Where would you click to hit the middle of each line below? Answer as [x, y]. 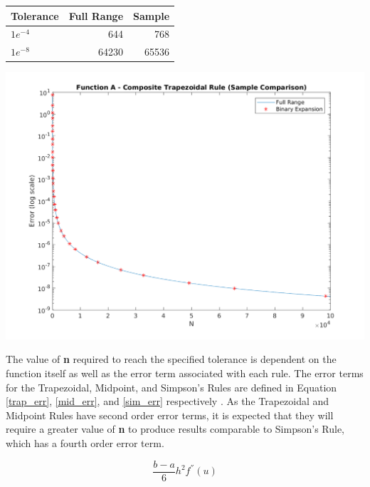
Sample [152, 15]
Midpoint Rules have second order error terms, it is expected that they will [170, 415]
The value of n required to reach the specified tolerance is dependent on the [171, 359]
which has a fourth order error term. [85, 442]
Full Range [96, 15]
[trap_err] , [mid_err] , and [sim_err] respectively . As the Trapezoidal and [168, 401]
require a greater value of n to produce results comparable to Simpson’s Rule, [175, 429]
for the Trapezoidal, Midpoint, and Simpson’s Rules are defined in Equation [171, 387]
